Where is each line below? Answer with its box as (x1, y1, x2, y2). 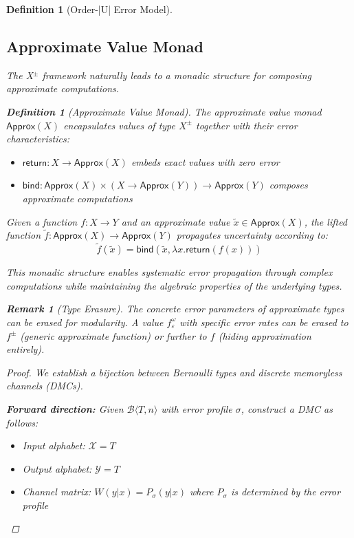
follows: (6, 415, 38, 429)
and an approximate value (121, 214, 230, 228)
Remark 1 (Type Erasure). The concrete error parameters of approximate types (6, 301, 344, 316)
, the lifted (304, 214, 348, 228)
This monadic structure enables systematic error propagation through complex (6, 265, 333, 279)
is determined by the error (230, 484, 341, 499)
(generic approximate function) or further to (20, 328, 207, 343)
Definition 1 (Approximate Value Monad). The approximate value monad (6, 104, 322, 118)
